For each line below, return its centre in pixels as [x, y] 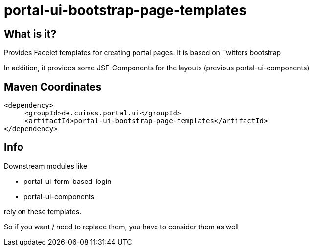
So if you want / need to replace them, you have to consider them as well [121, 227]
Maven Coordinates [53, 87]
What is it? [30, 34]
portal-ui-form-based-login [67, 181]
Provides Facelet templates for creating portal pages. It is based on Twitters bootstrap [143, 53]
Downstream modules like [46, 166]
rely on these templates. [43, 211]
